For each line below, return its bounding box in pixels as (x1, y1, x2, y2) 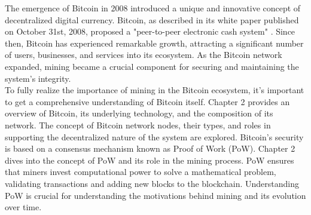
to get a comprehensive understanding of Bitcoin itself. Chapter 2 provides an (5, 95, 290, 107)
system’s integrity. (5, 72, 71, 84)
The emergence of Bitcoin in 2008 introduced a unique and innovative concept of (5, 2, 301, 14)
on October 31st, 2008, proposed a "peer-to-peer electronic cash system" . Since (5, 25, 295, 38)
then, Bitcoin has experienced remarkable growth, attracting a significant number (5, 36, 304, 49)
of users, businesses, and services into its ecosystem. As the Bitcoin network (5, 48, 282, 61)
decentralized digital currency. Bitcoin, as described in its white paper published (5, 13, 299, 26)
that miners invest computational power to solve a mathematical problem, (5, 165, 276, 178)
